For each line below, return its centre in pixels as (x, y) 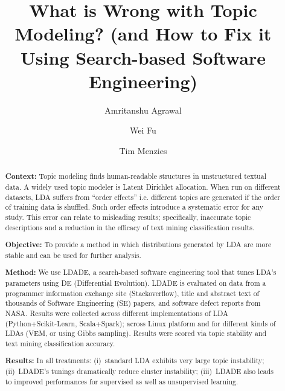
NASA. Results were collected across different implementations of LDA (117, 313)
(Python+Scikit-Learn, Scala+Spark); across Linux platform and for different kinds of (140, 323)
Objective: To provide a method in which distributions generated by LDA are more (138, 245)
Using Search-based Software (143, 57)
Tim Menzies (143, 150)
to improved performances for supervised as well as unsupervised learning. (122, 381)
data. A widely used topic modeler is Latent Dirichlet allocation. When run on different (143, 186)
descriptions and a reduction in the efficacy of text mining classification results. (130, 227)
